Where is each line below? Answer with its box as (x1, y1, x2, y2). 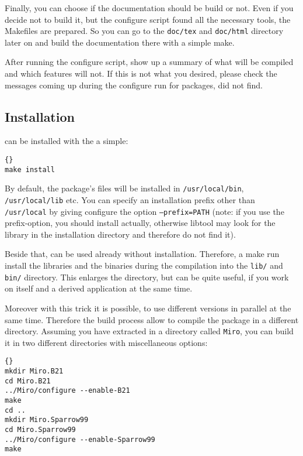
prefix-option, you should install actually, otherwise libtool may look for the (5, 217, 276, 229)
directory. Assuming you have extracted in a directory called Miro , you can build (5, 325, 294, 337)
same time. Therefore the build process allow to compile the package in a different (5, 313, 299, 325)
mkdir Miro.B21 (5, 367, 64, 376)
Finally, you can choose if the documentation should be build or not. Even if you (5, 2, 294, 13)
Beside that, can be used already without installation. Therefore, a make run (5, 248, 280, 260)
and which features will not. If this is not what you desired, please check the (5, 67, 277, 80)
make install (5, 165, 55, 174)
